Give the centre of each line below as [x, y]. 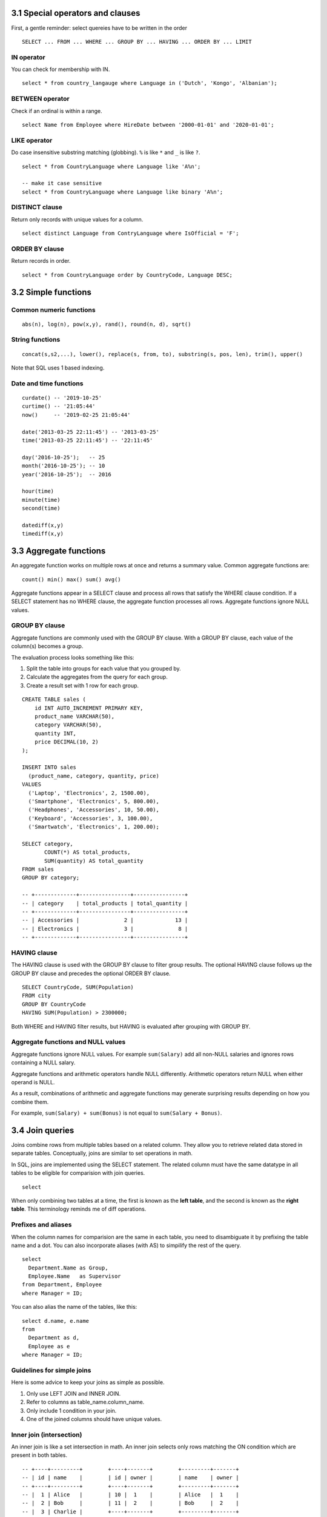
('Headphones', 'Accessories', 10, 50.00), [94, 810]
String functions [36, 340]
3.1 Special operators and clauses [76, 13]
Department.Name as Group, [68, 1268]
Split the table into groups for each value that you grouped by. [104, 669]
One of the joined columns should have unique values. [94, 1419]
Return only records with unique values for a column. [77, 219]
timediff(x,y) [43, 534]
